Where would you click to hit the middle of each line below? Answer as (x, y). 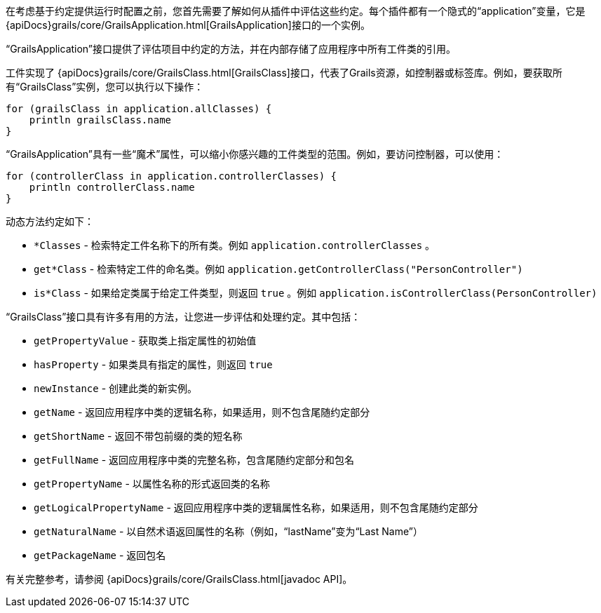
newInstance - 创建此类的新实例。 (116, 388)
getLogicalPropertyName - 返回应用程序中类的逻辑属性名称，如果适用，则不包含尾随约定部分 (256, 507)
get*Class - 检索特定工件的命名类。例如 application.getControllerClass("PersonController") (278, 269)
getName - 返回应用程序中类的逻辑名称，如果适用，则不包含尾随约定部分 (202, 412)
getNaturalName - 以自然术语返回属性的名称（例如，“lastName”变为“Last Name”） (228, 531)
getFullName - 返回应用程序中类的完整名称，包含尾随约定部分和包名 (194, 460)
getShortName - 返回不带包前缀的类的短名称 (138, 436)
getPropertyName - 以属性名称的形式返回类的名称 (152, 484)
